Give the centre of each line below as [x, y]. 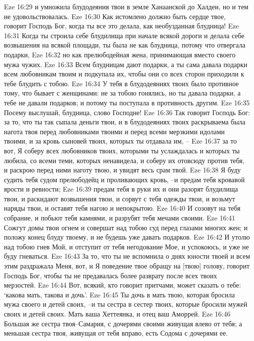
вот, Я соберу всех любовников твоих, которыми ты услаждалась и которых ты [122, 150]
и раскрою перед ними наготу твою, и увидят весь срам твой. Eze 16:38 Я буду [122, 170]
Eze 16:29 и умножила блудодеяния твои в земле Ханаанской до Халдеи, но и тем [126, 6]
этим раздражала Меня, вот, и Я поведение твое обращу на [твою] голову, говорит [127, 266]
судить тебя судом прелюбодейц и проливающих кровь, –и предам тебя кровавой [125, 179]
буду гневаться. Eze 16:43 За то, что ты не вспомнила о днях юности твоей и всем [127, 256]
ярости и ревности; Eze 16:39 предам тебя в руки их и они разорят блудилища [121, 189]
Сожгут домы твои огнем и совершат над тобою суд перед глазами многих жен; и [126, 227]
